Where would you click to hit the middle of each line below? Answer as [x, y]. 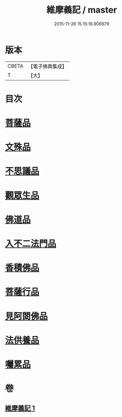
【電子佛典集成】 [47, 66]
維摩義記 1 [20, 408]
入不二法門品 [31, 244]
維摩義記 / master [82, 10]
